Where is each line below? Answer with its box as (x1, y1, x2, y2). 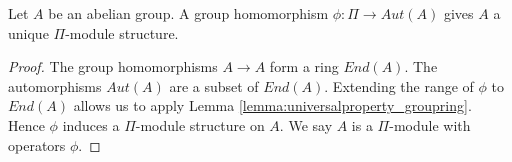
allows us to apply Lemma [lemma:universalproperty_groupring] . (73, 95, 472, 116)
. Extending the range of (324, 75, 474, 96)
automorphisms (8, 75, 102, 96)
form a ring (269, 56, 339, 77)
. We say (279, 114, 333, 135)
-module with (389, 114, 471, 135)
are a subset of (169, 75, 259, 96)
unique (8, 22, 49, 43)
